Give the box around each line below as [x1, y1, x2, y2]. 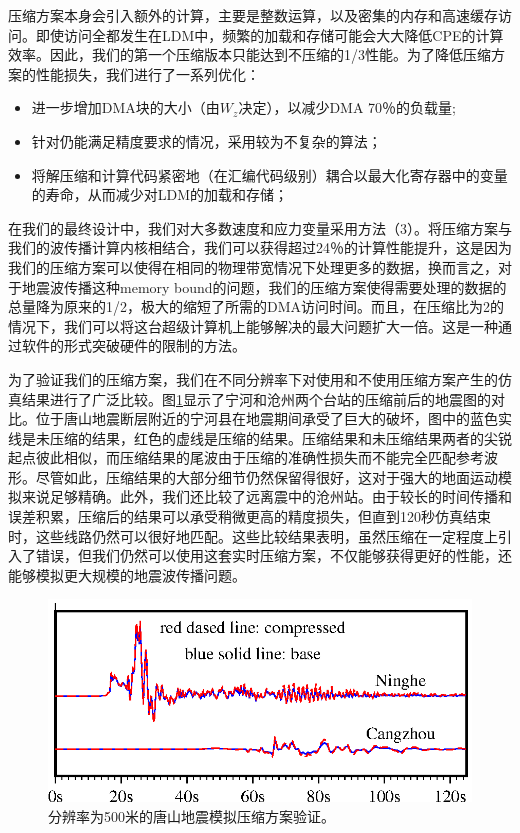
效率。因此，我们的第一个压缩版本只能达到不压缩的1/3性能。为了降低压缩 [8, 44, 491, 65]
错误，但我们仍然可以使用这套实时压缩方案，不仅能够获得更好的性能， [35, 545, 498, 566]
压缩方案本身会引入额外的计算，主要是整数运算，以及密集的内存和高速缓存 [8, 5, 498, 25]
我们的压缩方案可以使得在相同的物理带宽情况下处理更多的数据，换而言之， [8, 256, 498, 277]
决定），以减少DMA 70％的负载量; [238, 97, 456, 118]
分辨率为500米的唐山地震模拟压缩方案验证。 [48, 805, 335, 826]
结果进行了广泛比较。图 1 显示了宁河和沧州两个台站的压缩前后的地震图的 [21, 388, 491, 409]
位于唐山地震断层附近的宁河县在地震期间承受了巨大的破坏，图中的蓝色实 [35, 408, 512, 429]
